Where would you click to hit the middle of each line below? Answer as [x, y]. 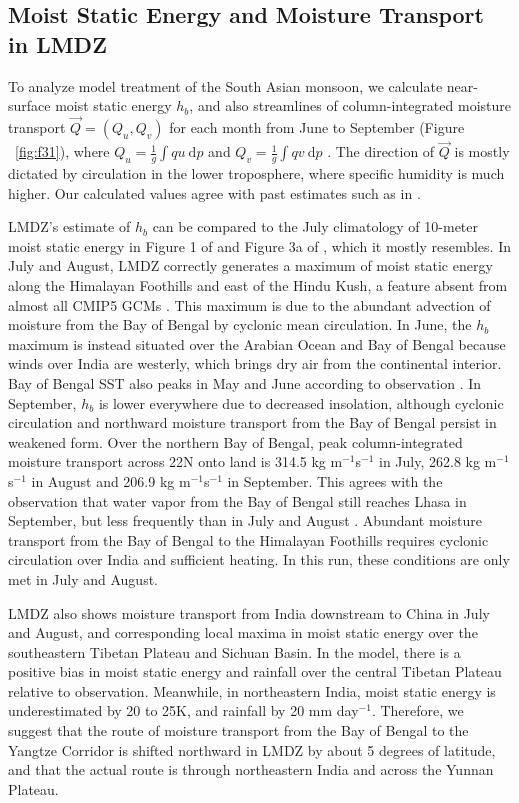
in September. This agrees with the [335, 480]
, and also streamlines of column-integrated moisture [350, 105]
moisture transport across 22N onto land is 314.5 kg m [175, 461]
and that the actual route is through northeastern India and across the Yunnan [251, 769]
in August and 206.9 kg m [111, 480]
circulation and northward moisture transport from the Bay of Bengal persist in [252, 422]
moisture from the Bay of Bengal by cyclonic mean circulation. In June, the [240, 324]
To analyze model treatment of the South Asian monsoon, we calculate [225, 85]
